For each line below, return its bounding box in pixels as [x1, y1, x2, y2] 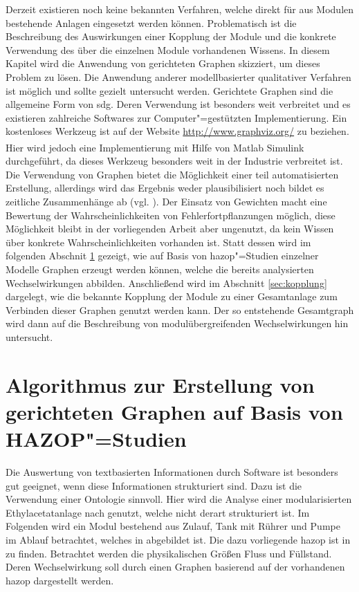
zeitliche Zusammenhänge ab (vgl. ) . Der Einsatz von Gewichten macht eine [6, 194, 327, 208]
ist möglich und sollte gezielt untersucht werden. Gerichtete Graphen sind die [6, 83, 333, 98]
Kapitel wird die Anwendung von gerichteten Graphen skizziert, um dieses [6, 56, 320, 71]
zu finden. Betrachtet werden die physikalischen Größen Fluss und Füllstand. [6, 546, 332, 560]
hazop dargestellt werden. [6, 573, 114, 587]
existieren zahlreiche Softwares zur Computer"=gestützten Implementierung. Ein [6, 110, 347, 124]
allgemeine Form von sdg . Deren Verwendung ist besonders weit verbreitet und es [6, 97, 351, 111]
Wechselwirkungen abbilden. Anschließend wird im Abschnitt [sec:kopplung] [6, 275, 327, 290]
